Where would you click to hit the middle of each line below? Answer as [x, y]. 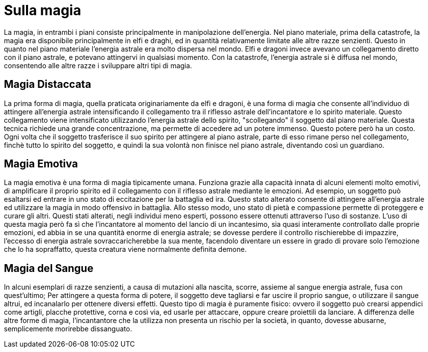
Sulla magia [43, 10]
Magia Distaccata [48, 84]
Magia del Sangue [49, 268]
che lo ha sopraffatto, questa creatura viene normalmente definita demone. [125, 249]
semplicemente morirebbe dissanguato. [68, 329]
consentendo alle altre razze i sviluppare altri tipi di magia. [98, 65]
